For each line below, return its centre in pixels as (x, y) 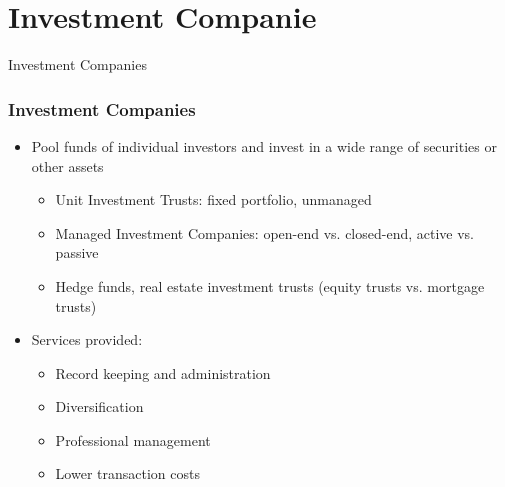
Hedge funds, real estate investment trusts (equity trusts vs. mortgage (270, 285)
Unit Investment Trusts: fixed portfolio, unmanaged (213, 199)
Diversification (99, 406)
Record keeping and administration (163, 372)
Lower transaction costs (127, 473)
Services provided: (87, 339)
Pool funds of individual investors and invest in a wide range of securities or (264, 145)
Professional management (133, 439)
